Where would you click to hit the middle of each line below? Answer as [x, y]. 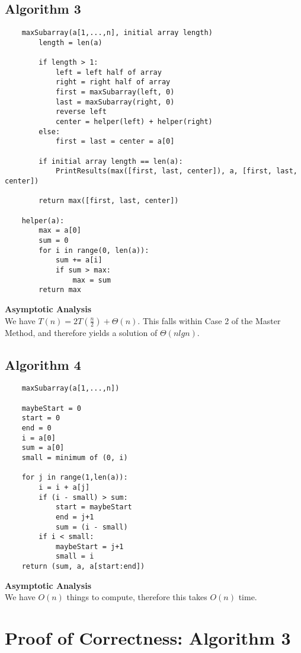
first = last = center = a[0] [115, 142]
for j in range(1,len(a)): [75, 478]
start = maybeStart [94, 507]
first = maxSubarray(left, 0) [115, 92]
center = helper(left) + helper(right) [134, 122]
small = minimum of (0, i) [75, 457]
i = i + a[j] [64, 487]
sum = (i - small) [92, 527]
